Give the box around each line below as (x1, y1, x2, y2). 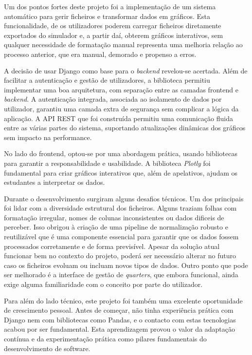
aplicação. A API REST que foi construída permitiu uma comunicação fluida (4, 113, 233, 123)
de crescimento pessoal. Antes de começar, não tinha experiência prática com (4, 305, 234, 315)
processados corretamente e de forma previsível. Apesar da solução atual (4, 241, 220, 251)
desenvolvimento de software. (4, 343, 90, 353)
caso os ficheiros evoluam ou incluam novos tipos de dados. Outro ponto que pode (4, 260, 248, 270)
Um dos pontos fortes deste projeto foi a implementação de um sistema (4, 1, 216, 11)
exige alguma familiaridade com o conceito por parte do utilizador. (4, 279, 203, 289)
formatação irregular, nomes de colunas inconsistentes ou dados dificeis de (4, 212, 224, 222)
